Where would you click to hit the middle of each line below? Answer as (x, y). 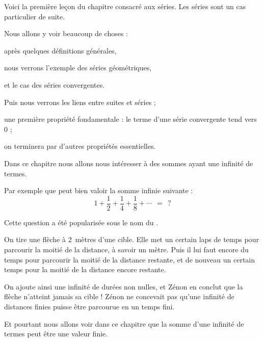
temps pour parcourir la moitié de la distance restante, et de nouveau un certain (130, 259)
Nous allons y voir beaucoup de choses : (66, 33)
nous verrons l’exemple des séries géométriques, (78, 68)
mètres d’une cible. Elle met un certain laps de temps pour (167, 239)
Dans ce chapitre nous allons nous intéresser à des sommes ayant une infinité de (129, 163)
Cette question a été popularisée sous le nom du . (81, 222)
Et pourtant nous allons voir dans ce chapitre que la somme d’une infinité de (124, 323)
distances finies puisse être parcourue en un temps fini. (89, 306)
